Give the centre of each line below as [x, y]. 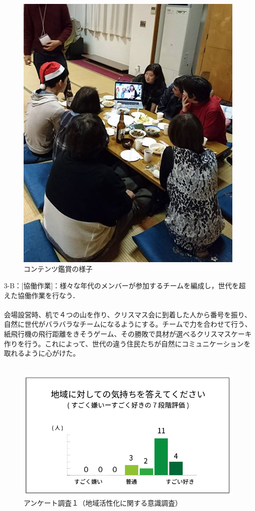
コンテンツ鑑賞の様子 [58, 269]
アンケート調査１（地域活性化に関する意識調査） [103, 502]
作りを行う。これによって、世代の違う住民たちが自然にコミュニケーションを [127, 343]
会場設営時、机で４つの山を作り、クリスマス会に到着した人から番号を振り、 [128, 314]
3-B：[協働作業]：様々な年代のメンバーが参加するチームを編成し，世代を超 [125, 286]
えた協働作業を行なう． [42, 295]
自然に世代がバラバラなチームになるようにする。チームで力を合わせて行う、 [128, 324]
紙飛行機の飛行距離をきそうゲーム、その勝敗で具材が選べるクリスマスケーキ [128, 334]
